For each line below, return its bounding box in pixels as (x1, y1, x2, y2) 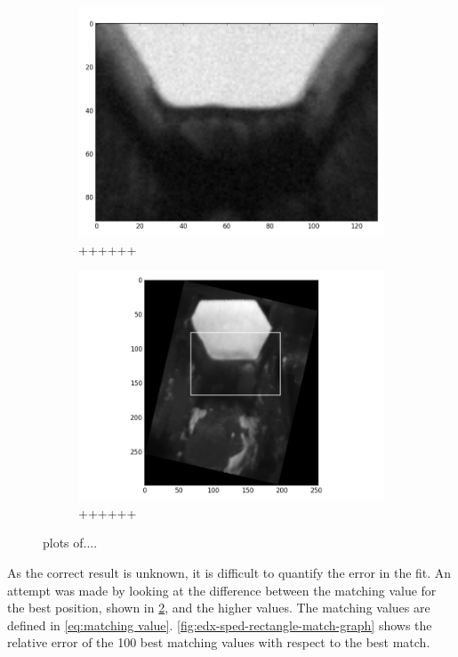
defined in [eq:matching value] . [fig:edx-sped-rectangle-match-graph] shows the (7, 615, 432, 634)
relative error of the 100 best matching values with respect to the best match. (7, 633, 430, 652)
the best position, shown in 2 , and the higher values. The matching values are (7, 598, 430, 617)
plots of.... (43, 533, 98, 552)
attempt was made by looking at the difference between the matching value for (7, 580, 437, 599)
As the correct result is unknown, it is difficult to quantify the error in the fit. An (7, 563, 452, 581)
